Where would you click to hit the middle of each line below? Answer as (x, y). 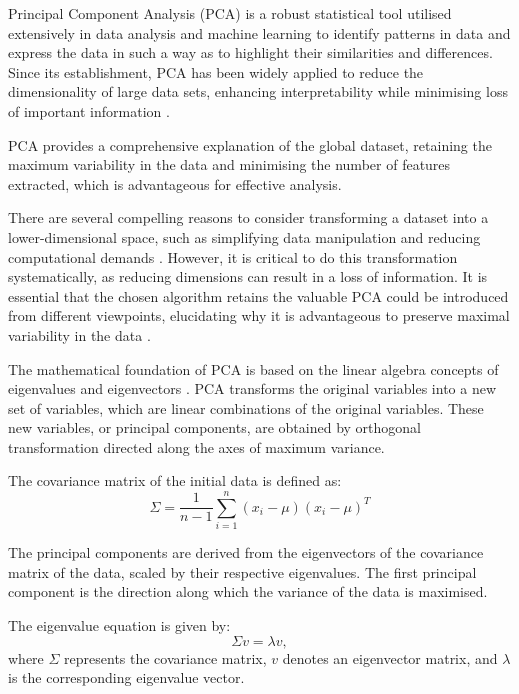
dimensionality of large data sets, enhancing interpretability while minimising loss (258, 91)
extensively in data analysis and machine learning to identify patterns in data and (259, 32)
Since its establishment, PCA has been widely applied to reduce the (216, 71)
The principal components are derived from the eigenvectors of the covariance (246, 552)
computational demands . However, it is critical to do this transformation (233, 256)
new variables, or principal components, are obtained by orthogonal (214, 427)
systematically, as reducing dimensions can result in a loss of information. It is (248, 276)
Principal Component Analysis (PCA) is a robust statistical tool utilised (230, 13)
